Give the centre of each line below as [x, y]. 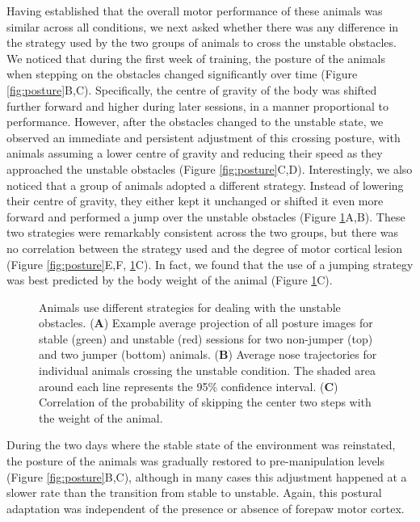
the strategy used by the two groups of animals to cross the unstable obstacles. [202, 42]
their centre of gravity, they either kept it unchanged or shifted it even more [195, 201]
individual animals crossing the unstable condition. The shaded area [208, 370]
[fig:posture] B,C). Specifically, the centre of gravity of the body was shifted [192, 89]
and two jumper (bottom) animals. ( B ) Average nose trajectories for [208, 354]
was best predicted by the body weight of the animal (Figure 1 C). [170, 280]
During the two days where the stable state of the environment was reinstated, [201, 445]
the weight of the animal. [101, 417]
